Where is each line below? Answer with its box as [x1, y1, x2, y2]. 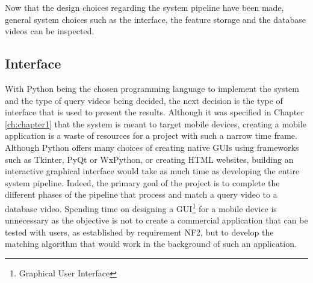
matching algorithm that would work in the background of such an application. [5, 237, 297, 250]
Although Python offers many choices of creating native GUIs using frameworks [5, 141, 299, 153]
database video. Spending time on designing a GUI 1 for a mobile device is [5, 200, 277, 215]
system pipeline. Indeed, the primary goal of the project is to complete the [5, 176, 280, 189]
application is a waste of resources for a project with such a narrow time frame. [5, 129, 297, 142]
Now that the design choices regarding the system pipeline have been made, [5, 1, 284, 13]
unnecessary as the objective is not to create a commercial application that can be [5, 214, 308, 227]
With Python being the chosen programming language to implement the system [5, 82, 299, 94]
